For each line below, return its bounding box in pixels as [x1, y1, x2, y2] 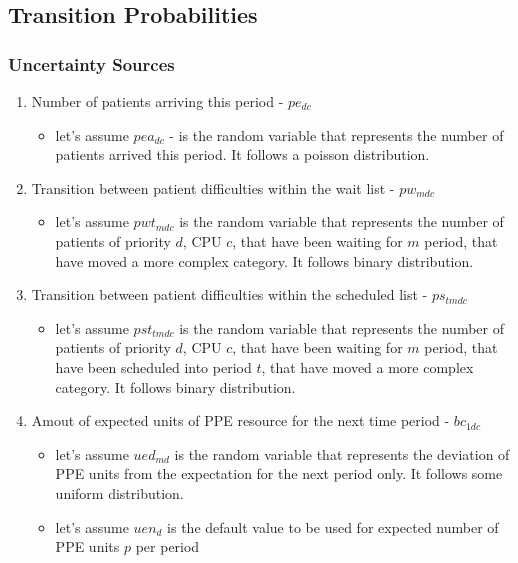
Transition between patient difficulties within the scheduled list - [31, 284, 428, 305]
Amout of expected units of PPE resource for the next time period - [31, 410, 450, 431]
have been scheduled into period [55, 356, 252, 377]
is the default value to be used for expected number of [167, 516, 499, 537]
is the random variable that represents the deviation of [174, 443, 510, 464]
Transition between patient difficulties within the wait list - [31, 177, 395, 198]
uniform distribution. [55, 482, 184, 503]
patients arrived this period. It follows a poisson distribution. [55, 144, 430, 165]
